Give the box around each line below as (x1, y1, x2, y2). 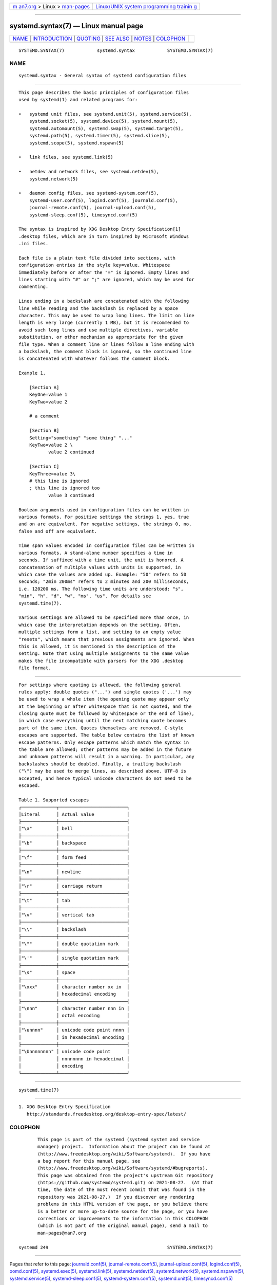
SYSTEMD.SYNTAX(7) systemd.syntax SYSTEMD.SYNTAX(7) (18, 47, 213, 53)
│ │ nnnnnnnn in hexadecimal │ (18, 1056, 130, 1061)
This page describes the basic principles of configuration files (18, 89, 189, 95)
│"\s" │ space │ (18, 969, 130, 976)
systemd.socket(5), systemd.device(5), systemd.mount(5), (29, 118, 179, 124)
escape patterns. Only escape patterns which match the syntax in (18, 739, 189, 745)
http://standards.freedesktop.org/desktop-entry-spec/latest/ (26, 1111, 187, 1117)
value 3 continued (48, 492, 95, 498)
